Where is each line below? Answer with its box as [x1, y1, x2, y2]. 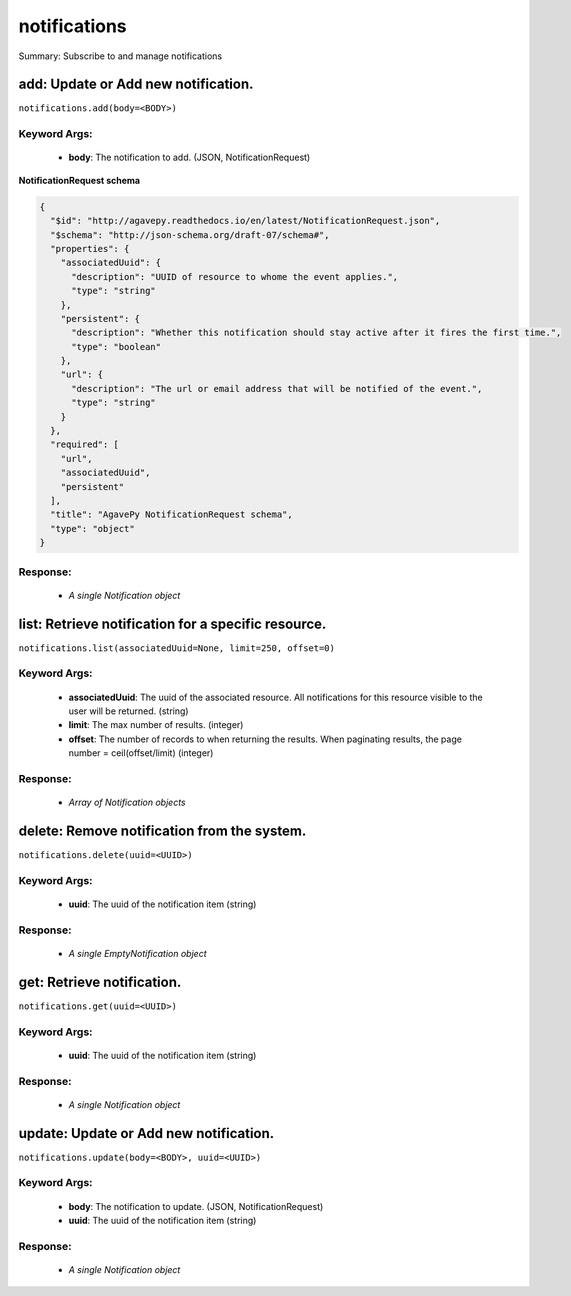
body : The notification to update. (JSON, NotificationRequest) [68, 1200, 324, 1212]
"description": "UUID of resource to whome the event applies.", [71, 271, 399, 282]
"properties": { [50, 243, 130, 254]
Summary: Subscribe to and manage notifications [18, 50, 223, 62]
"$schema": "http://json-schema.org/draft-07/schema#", [50, 229, 330, 240]
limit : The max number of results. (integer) [68, 719, 244, 731]
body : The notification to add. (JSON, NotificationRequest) [68, 151, 311, 164]
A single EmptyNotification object [68, 947, 207, 959]
